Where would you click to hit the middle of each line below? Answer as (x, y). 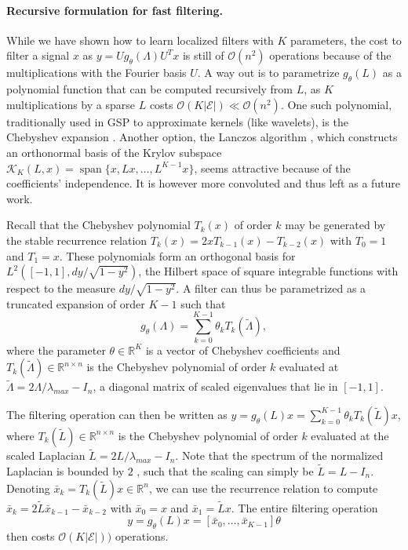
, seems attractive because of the (272, 168)
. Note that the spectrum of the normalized (279, 455)
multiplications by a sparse (71, 104)
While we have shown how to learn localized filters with (140, 40)
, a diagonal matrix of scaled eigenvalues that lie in (215, 386)
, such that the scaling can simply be (225, 471)
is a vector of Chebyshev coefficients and (243, 350)
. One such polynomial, (336, 104)
